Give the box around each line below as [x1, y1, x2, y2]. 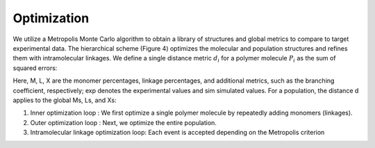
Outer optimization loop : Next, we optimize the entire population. [30, 118, 217, 126]
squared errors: [12, 63, 58, 72]
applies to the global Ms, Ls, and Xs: [12, 96, 117, 104]
